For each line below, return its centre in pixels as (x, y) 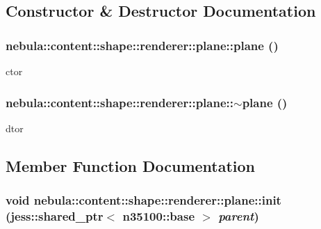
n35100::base (159, 216)
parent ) (239, 216)
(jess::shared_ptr (55, 216)
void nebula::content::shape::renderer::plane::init (143, 200)
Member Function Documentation (131, 165)
